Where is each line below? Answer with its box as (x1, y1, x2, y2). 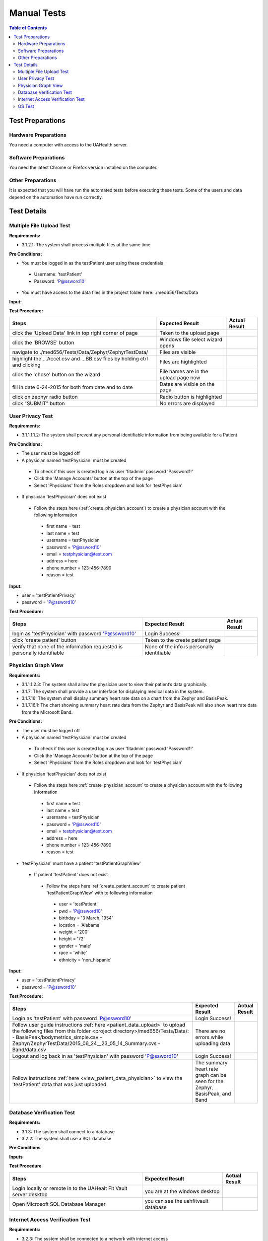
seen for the (195, 1078, 224, 1085)
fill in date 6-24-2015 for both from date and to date (12, 384, 133, 391)
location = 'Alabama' (59, 922, 101, 928)
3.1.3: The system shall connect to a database (21, 1128, 115, 1134)
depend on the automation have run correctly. (9, 194, 103, 200)
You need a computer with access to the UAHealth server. (9, 142, 128, 147)
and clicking (12, 361, 41, 368)
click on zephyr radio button (12, 394, 78, 401)
